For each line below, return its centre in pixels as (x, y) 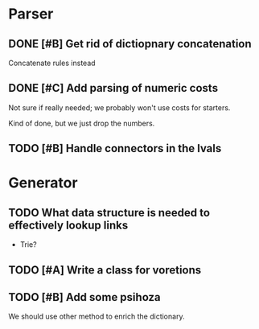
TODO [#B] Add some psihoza (84, 297)
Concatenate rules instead (52, 63)
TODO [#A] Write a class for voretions (105, 270)
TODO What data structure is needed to (109, 213)
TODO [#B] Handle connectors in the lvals (115, 148)
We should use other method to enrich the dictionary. (97, 317)
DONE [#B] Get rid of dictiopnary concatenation (130, 44)
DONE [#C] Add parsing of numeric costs (113, 88)
